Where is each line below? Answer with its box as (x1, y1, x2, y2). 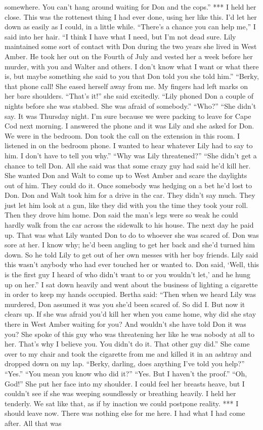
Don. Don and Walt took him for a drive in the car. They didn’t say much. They (5, 190, 255, 200)
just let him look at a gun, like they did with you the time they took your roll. (5, 199, 248, 210)
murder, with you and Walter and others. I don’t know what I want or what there (5, 61, 259, 71)
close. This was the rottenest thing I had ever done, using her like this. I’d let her (5, 11, 257, 22)
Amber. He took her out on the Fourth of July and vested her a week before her (5, 51, 253, 61)
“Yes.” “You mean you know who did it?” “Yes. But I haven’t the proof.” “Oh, (5, 368, 247, 378)
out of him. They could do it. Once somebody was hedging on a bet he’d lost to (5, 180, 252, 190)
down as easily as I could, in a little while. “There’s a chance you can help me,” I (5, 21, 256, 32)
